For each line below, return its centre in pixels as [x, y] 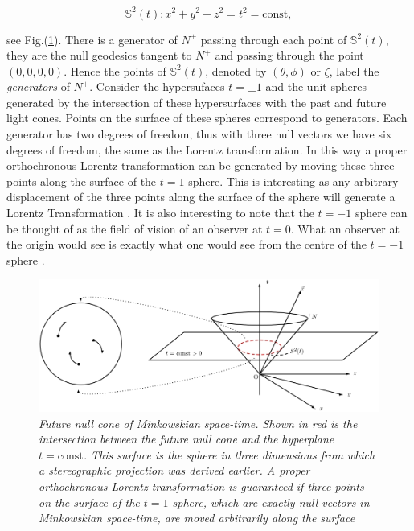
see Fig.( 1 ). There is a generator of [92, 39]
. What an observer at [345, 228]
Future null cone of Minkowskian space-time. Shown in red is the [198, 423]
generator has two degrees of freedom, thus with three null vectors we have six [199, 134]
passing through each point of [274, 39]
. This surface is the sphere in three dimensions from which [229, 454]
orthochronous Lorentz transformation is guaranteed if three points [201, 486]
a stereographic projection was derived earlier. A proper [174, 470]
